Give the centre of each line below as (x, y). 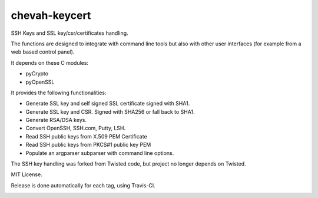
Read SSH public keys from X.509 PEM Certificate (86, 136)
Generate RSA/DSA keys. (56, 120)
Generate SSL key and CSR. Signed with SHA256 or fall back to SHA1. (110, 111)
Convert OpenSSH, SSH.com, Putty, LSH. (76, 128)
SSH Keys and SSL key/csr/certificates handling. (70, 33)
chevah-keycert (51, 15)
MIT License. (26, 174)
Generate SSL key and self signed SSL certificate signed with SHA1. (108, 104)
